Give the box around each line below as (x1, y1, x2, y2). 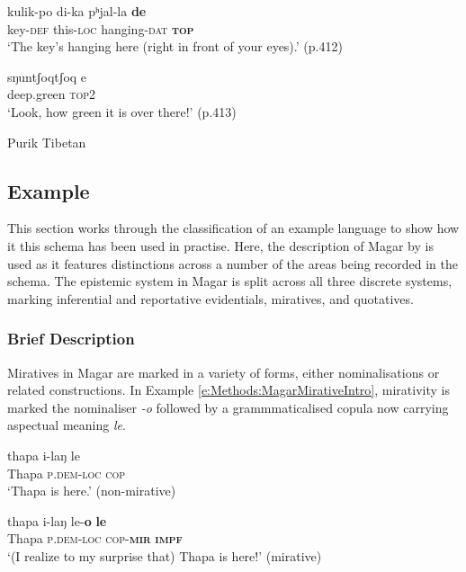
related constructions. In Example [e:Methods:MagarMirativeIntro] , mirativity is (7, 380, 450, 399)
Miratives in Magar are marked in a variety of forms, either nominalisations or (7, 362, 440, 381)
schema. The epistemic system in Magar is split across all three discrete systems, (7, 272, 453, 290)
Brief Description (7, 327, 135, 350)
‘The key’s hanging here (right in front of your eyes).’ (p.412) (7, 37, 343, 56)
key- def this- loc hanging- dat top (7, 19, 194, 38)
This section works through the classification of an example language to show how (7, 219, 460, 237)
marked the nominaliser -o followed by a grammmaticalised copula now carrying (7, 398, 449, 416)
